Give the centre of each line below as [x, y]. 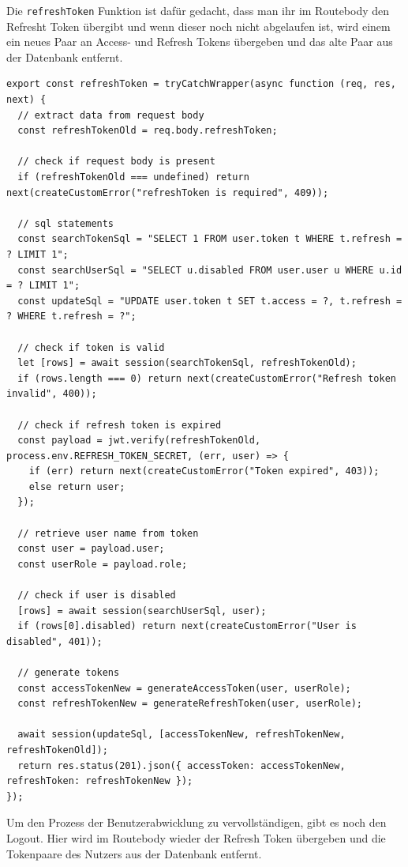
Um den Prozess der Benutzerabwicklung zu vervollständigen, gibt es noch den [197, 822]
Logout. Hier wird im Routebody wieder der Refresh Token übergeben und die [196, 837]
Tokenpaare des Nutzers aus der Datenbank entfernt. [134, 853]
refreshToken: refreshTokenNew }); [100, 781]
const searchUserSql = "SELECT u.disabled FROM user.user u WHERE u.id [210, 270]
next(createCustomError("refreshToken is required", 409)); [168, 192]
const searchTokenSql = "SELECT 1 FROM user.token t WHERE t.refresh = [210, 239]
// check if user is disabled [97, 596]
